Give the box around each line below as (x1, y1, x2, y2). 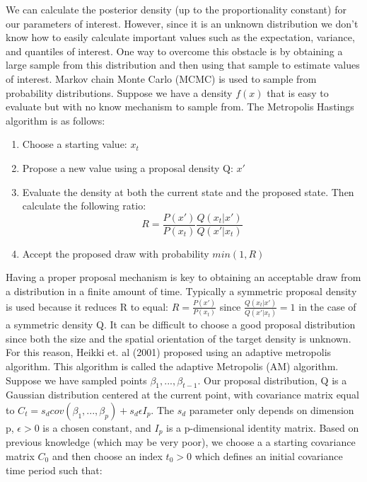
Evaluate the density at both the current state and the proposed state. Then (22, 184, 354, 199)
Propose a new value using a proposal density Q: (22, 160, 233, 175)
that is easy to (267, 85, 329, 100)
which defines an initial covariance (194, 449, 343, 463)
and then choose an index (52, 449, 163, 463)
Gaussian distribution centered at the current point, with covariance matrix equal (6, 387, 359, 402)
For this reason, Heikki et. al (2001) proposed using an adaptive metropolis (6, 345, 332, 360)
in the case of (298, 299, 356, 314)
